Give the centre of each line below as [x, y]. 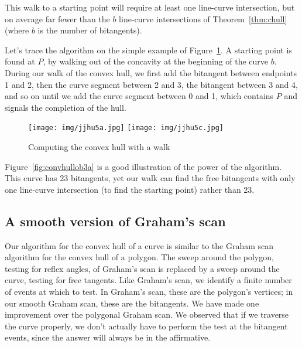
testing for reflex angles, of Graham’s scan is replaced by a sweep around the [142, 268]
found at [20, 61]
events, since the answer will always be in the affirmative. [108, 337]
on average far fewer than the [57, 18]
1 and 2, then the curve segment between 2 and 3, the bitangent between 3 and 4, [151, 84]
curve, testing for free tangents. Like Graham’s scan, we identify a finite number [148, 280]
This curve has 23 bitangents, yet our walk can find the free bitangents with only [150, 178]
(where [17, 30]
